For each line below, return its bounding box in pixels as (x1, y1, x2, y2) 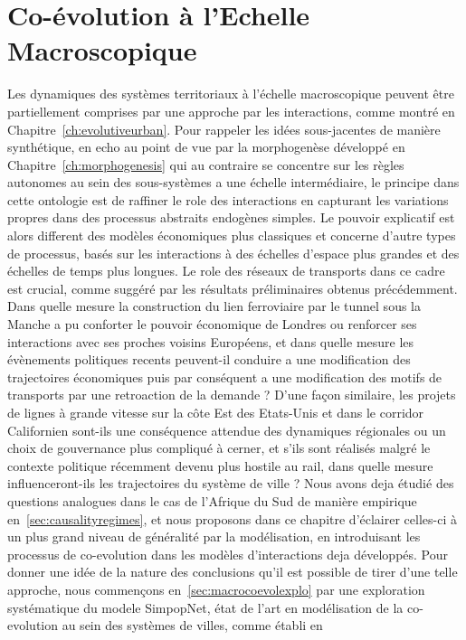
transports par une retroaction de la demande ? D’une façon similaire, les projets (7, 385, 456, 404)
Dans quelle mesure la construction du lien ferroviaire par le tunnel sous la (7, 296, 421, 315)
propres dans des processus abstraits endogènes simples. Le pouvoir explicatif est (7, 208, 455, 227)
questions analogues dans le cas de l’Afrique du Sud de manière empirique (7, 491, 417, 510)
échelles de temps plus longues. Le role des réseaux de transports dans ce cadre (7, 261, 445, 280)
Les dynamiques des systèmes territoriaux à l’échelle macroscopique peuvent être (7, 84, 454, 103)
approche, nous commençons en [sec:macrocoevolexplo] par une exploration (7, 579, 425, 598)
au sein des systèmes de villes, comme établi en (62, 616, 323, 635)
